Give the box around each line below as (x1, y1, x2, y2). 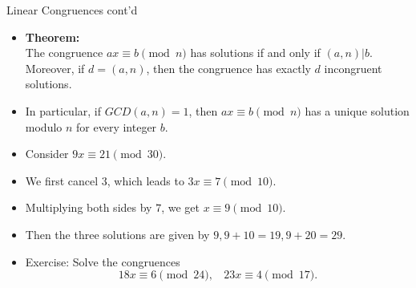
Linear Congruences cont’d (6, 2, 138, 18)
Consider (25, 145, 69, 162)
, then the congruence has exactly (146, 59, 311, 76)
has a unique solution (305, 102, 410, 119)
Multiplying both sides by (25, 199, 152, 216)
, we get (161, 199, 200, 216)
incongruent (324, 59, 382, 76)
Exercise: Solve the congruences (25, 253, 180, 270)
